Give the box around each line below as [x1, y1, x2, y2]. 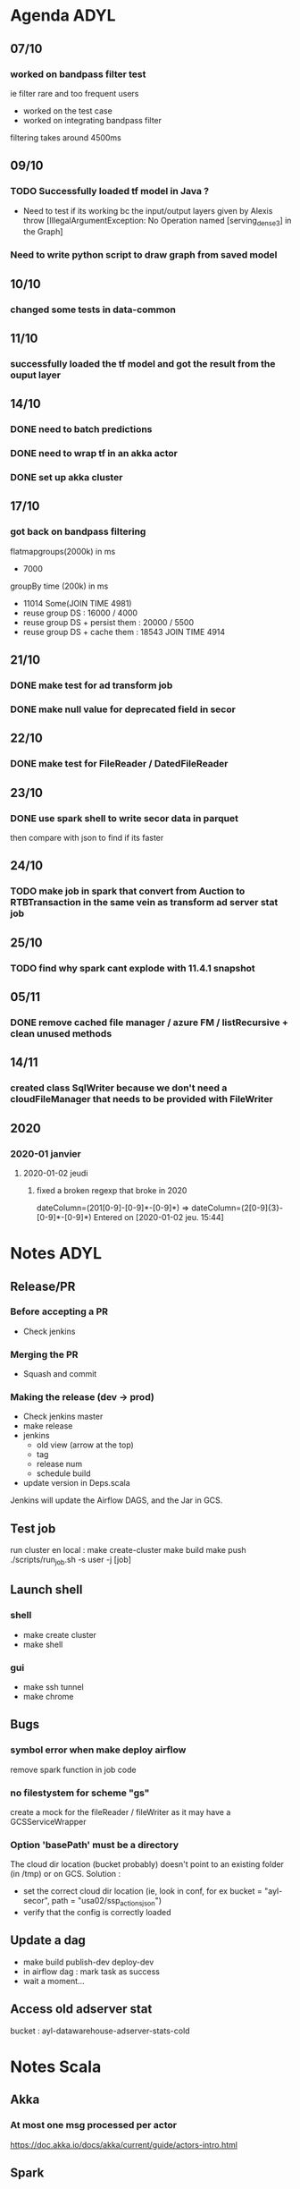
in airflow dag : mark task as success [22, 1965, 160, 1977]
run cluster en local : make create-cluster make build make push [10, 1545, 246, 1556]
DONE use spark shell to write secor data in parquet [10, 811, 239, 824]
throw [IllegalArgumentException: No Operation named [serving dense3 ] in [22, 215, 292, 228]
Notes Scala [10, 2057, 102, 2076]
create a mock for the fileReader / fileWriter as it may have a [10, 1806, 231, 1817]
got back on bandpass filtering [10, 525, 146, 538]
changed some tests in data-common [10, 303, 177, 316]
